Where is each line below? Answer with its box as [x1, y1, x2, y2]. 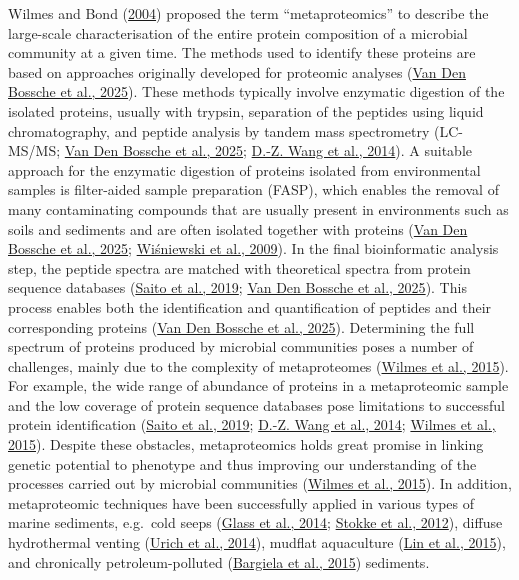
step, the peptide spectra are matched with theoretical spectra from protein [8, 257, 471, 278]
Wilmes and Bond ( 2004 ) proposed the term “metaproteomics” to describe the [8, 3, 489, 23]
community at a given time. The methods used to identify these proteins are [8, 42, 476, 63]
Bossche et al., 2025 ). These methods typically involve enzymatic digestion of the [8, 81, 505, 102]
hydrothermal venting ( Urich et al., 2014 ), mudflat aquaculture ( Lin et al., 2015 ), [8, 532, 506, 553]
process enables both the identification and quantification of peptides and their [8, 296, 492, 317]
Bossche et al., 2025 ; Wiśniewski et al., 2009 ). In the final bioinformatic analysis [8, 238, 499, 259]
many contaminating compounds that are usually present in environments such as [8, 198, 509, 219]
